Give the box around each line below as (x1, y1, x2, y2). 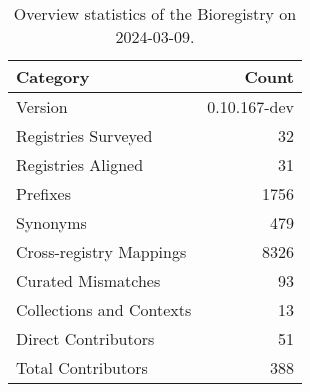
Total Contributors (16, 356, 148, 379)
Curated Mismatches (16, 269, 161, 292)
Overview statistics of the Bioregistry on (13, 2, 297, 25)
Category (16, 65, 90, 88)
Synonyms (16, 211, 87, 234)
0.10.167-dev (207, 95, 294, 118)
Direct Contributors (16, 327, 155, 350)
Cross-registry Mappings (16, 240, 187, 263)
